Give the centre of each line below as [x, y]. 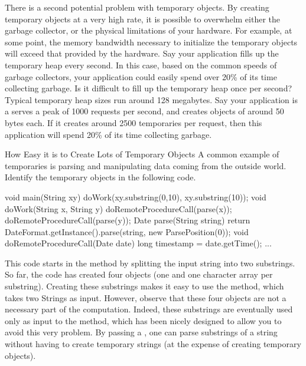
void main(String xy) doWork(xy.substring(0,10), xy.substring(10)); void [136, 197]
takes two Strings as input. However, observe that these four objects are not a [146, 297]
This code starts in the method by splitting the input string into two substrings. [150, 263]
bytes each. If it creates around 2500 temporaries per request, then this [134, 122]
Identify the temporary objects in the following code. [100, 177]
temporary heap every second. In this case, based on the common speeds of [141, 65]
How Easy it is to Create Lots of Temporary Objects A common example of [142, 154]
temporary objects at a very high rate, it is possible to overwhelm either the [143, 19]
